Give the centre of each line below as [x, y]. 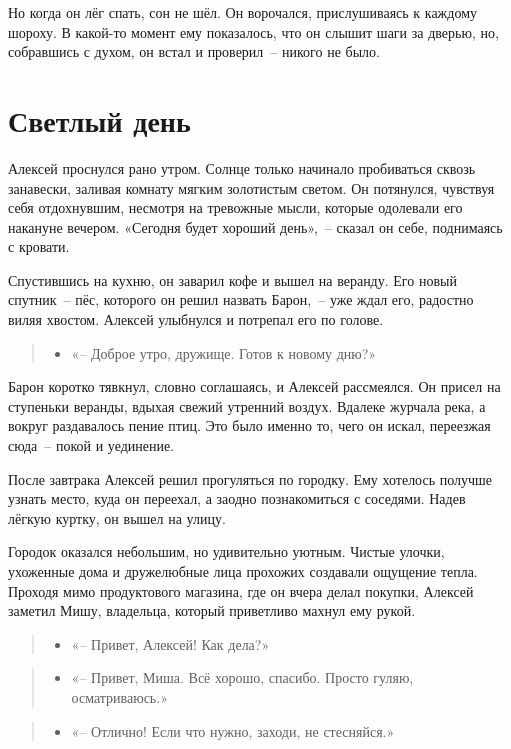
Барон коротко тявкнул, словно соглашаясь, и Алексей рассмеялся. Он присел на [254, 386]
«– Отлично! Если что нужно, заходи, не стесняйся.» [233, 730]
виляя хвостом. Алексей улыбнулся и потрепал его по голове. [196, 319]
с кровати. [39, 246]
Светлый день [99, 119]
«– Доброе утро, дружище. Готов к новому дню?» [224, 352]
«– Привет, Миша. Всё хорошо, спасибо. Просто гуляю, [242, 677]
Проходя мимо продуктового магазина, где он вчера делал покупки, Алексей [241, 590]
